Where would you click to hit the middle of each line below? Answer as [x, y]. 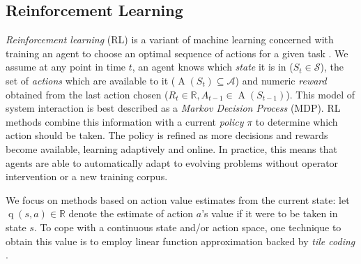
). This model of [321, 94]
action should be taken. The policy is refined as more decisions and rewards [167, 135]
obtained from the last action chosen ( [87, 94]
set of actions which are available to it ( [91, 80]
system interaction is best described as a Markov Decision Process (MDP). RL [173, 108]
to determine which [297, 121]
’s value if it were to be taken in [270, 213]
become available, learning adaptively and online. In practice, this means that [171, 148]
